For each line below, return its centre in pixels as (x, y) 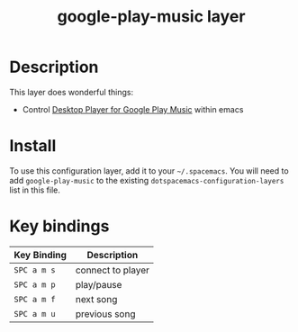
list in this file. (35, 190)
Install (33, 146)
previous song (105, 314)
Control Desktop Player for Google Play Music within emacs (133, 109)
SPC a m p (35, 284)
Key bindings (59, 226)
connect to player (113, 270)
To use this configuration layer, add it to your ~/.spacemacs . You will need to (149, 170)
